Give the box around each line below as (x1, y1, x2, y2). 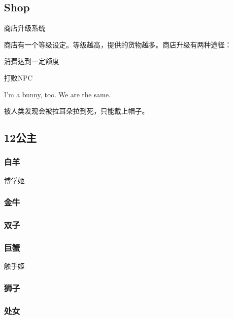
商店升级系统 (4, 23, 45, 33)
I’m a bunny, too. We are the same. (4, 89, 111, 99)
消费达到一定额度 (4, 56, 59, 66)
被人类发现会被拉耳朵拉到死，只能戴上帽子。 (4, 106, 149, 116)
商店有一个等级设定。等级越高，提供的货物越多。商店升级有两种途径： (4, 39, 232, 49)
